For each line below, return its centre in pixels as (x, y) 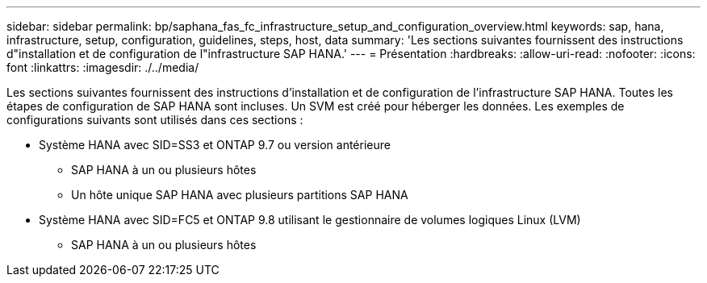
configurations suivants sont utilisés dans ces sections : (155, 120)
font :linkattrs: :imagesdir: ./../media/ (103, 67)
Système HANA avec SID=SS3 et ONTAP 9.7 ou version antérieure (215, 145)
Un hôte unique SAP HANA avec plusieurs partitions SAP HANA (240, 195)
